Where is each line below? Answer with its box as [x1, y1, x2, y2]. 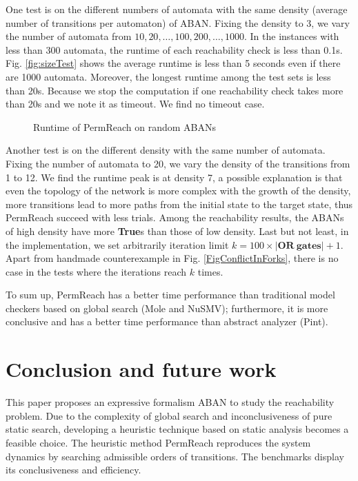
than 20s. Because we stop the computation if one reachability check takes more [6, 83, 344, 97]
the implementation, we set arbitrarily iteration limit [6, 237, 229, 252]
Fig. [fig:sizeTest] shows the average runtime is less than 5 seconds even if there [6, 56, 341, 70]
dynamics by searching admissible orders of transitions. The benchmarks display [6, 449, 344, 463]
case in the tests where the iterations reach [6, 264, 187, 278]
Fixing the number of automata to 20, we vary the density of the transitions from [6, 156, 350, 170]
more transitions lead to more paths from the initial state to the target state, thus [6, 196, 353, 211]
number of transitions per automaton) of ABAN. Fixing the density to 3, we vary [6, 15, 350, 30]
